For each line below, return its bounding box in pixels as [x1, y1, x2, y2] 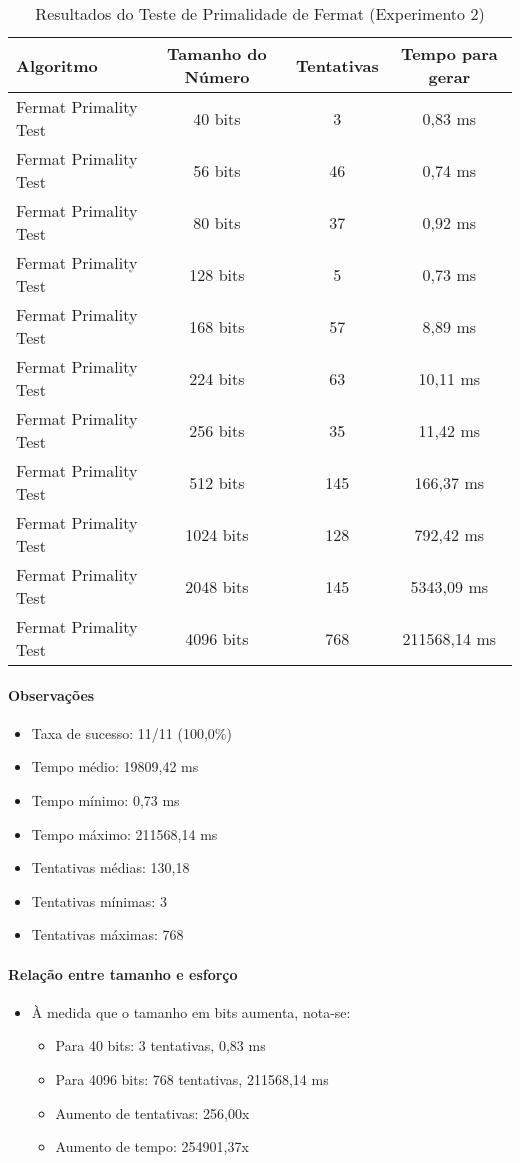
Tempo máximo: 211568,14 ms [31, 823, 218, 844]
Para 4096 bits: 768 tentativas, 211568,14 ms [55, 1068, 329, 1089]
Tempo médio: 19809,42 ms [31, 756, 199, 777]
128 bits [189, 262, 245, 286]
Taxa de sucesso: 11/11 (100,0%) [31, 722, 232, 743]
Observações [8, 684, 95, 705]
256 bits [189, 418, 245, 442]
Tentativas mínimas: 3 [31, 890, 167, 911]
